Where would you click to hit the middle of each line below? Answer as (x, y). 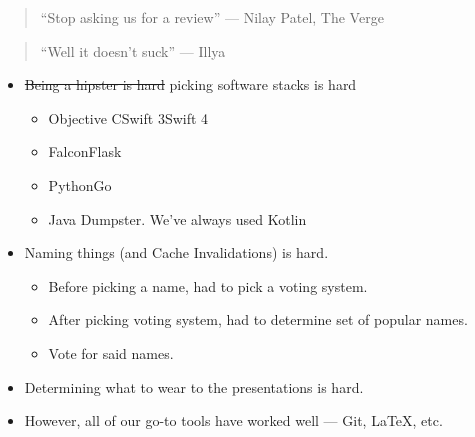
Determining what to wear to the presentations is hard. (194, 386)
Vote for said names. (111, 352)
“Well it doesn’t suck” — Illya (133, 50)
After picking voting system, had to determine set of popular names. (258, 319)
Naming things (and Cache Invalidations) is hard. (176, 252)
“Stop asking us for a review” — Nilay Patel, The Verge (212, 17)
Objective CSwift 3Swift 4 (128, 117)
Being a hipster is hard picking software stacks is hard (190, 84)
